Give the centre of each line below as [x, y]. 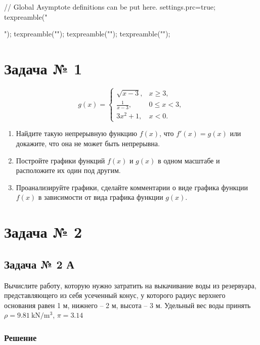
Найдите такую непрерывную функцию [76, 133]
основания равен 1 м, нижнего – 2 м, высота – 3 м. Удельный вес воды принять [127, 305]
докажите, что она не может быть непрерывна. [88, 143]
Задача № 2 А [39, 264]
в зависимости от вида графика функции [101, 197]
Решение [20, 337]
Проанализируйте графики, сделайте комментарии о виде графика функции [132, 187]
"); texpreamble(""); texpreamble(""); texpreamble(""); [87, 34]
